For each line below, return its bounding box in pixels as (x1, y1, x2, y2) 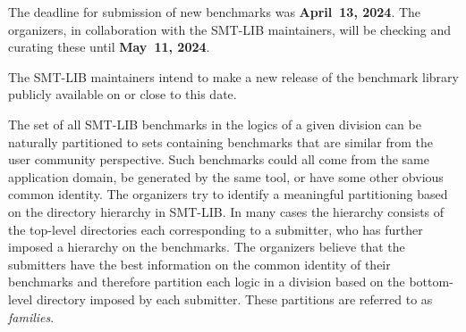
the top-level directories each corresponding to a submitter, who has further (8, 220, 423, 238)
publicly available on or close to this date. (8, 85, 237, 104)
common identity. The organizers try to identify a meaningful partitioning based (8, 185, 448, 203)
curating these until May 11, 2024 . (8, 37, 210, 56)
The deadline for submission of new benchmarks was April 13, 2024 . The (8, 3, 421, 21)
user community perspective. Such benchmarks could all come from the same (8, 150, 429, 169)
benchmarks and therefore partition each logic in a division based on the (8, 272, 405, 291)
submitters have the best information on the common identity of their (8, 254, 391, 273)
